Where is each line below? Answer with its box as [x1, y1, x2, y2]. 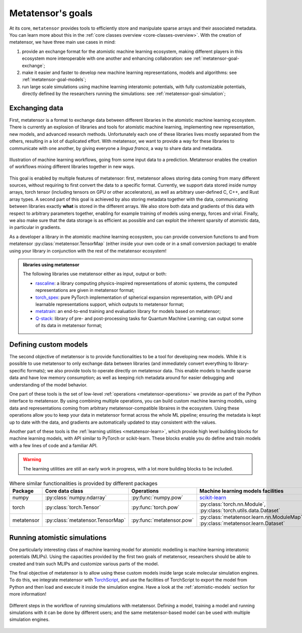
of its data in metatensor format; [35, 323, 103, 329]
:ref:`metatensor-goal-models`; [22, 76, 87, 83]
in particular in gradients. [9, 224, 61, 230]
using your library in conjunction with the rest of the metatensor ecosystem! [9, 248, 167, 254]
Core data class [45, 488, 84, 495]
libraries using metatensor [23, 262, 80, 268]
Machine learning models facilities [199, 488, 284, 495]
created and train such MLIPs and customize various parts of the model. [9, 561, 159, 567]
